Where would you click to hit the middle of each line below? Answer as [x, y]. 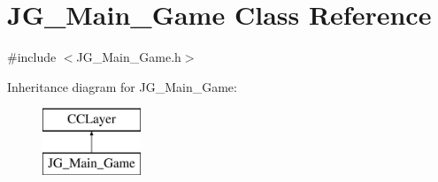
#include [32, 57]
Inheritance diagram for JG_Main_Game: [122, 86]
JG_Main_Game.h [129, 57]
